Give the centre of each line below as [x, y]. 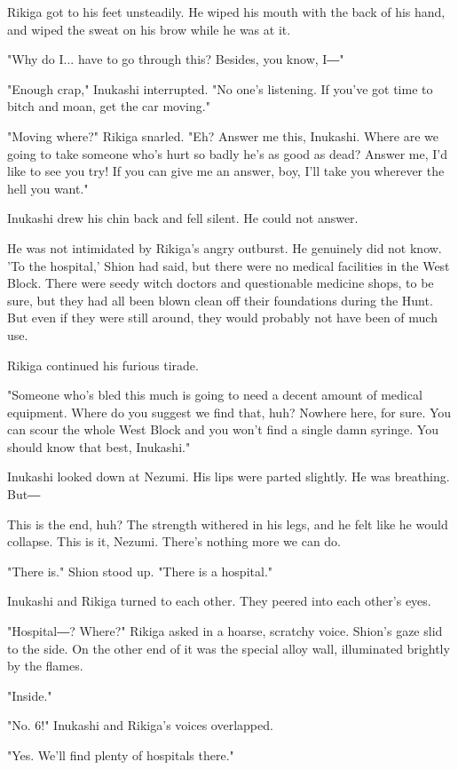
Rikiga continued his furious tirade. [103, 365]
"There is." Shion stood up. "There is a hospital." [140, 571]
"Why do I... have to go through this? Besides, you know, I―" [176, 59]
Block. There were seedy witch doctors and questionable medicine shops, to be [221, 283]
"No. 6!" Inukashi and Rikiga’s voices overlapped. [140, 725]
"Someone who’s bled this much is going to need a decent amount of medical [215, 395]
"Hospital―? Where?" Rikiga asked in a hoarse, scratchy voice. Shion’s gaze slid [225, 631]
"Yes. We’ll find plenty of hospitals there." [121, 755]
